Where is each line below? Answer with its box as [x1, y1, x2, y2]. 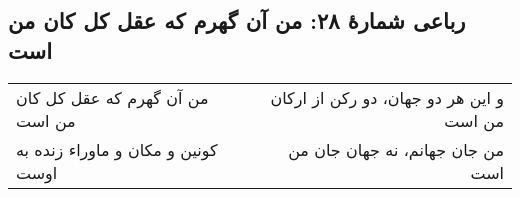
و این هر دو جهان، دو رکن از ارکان [270, 85, 504, 109]
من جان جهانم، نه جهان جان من [288, 137, 504, 161]
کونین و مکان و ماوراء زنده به [16, 137, 218, 161]
